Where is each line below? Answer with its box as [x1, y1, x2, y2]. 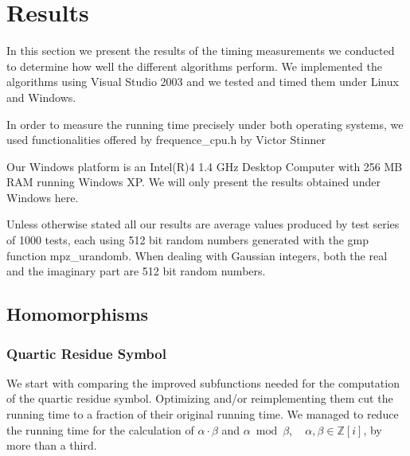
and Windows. [6, 88, 76, 105]
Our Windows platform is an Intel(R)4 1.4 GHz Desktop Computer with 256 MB [6, 158, 403, 174]
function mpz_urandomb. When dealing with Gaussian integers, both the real [6, 247, 388, 263]
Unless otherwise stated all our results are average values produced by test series [6, 216, 400, 232]
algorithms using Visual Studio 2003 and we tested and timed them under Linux [6, 73, 399, 90]
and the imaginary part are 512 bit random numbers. [6, 263, 266, 279]
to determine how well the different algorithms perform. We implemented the [6, 57, 382, 74]
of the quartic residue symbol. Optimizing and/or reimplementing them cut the [6, 390, 393, 407]
